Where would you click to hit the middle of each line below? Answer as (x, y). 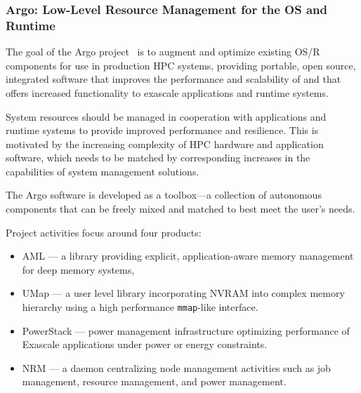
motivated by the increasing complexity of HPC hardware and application (165, 144)
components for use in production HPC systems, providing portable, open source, (181, 65)
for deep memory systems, (78, 269)
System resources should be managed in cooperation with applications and (166, 116)
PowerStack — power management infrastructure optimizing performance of (186, 330)
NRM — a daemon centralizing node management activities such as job (176, 367)
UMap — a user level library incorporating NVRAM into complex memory (183, 293)
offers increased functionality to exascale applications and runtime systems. (167, 92)
